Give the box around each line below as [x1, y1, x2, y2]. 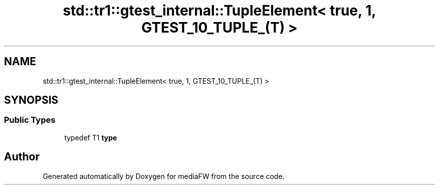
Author [4, 150, 40, 163]
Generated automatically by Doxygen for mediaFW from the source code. [43, 171, 285, 180]
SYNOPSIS [4, 94, 59, 107]
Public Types [4, 115, 56, 125]
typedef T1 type [64, 133, 117, 142]
